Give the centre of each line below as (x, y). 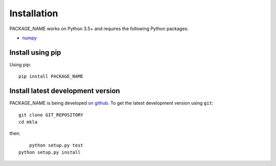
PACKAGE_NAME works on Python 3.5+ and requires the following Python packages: (99, 29)
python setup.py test (56, 145)
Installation (34, 13)
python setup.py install (50, 152)
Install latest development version (65, 91)
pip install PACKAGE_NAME (51, 76)
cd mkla (28, 122)
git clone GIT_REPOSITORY (51, 115)
